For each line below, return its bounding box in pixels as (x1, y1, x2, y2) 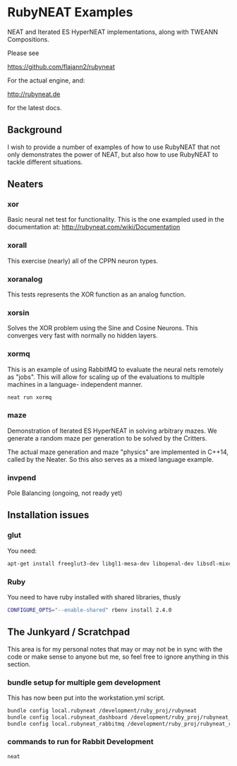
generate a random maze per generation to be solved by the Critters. (7, 433, 207, 442)
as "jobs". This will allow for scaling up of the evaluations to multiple (7, 372, 205, 381)
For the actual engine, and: (7, 76, 85, 85)
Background (7, 124, 62, 136)
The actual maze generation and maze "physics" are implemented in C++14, (7, 448, 229, 456)
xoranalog (7, 274, 43, 284)
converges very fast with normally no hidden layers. (7, 331, 158, 340)
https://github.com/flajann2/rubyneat (7, 62, 115, 71)
